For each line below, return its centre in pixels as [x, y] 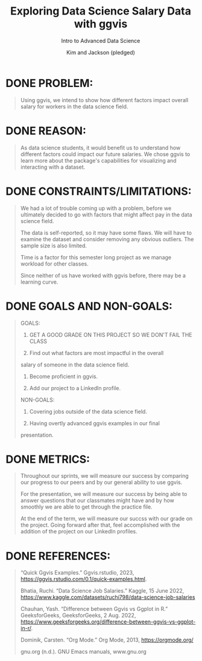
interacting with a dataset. [53, 167]
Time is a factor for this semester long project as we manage [96, 257]
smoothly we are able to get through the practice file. [86, 507]
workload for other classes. [54, 264]
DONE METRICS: [48, 459]
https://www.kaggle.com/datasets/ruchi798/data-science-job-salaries [108, 598]
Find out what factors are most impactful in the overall [96, 353]
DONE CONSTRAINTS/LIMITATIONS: [99, 191]
